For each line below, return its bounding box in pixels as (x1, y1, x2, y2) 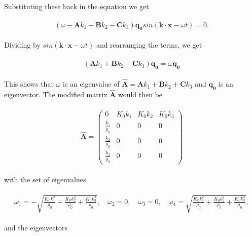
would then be (118, 89, 163, 100)
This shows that (4, 78, 54, 89)
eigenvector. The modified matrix (4, 89, 107, 100)
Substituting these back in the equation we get (4, 1, 149, 11)
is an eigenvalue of (62, 78, 120, 89)
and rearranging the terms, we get (96, 40, 202, 50)
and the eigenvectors (4, 222, 67, 233)
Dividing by (4, 40, 41, 50)
